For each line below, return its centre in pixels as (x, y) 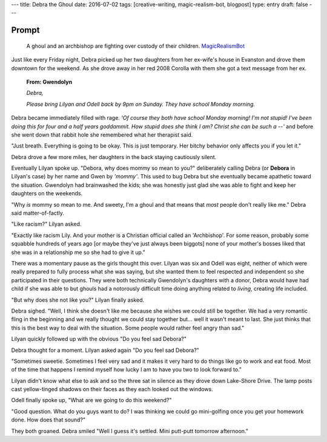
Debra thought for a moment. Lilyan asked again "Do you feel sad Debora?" (105, 350)
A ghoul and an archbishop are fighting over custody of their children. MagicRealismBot (136, 46)
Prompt (25, 30)
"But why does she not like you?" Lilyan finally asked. (78, 300)
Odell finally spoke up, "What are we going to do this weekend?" (91, 400)
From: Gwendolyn (49, 82)
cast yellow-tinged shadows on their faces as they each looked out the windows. (112, 389)
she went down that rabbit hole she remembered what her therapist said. (102, 135)
